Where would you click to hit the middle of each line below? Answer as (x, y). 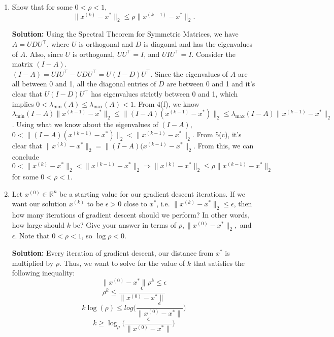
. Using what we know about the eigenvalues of (85, 124)
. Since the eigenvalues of (189, 73)
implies (23, 103)
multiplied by (33, 263)
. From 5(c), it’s (217, 134)
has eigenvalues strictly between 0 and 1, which (164, 94)
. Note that (32, 236)
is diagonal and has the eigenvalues (198, 44)
